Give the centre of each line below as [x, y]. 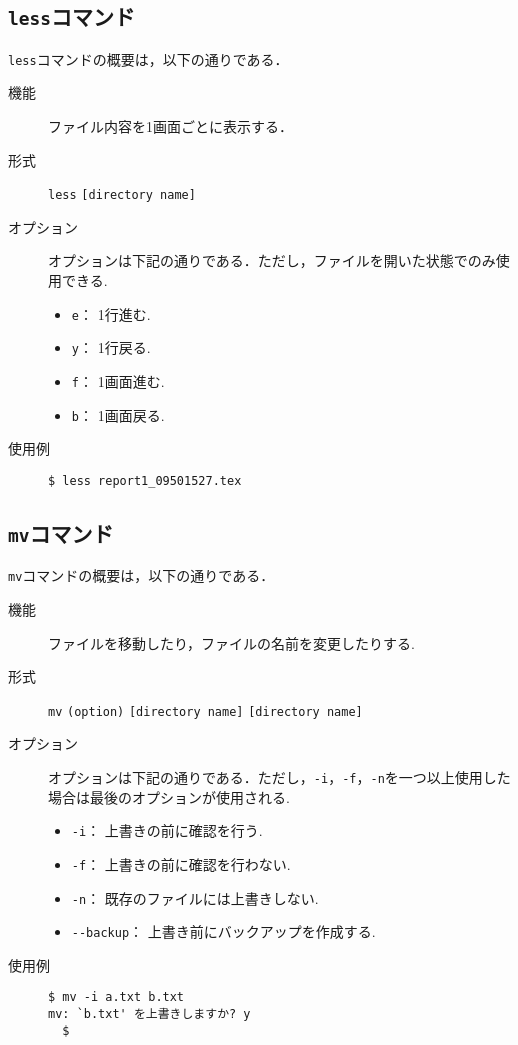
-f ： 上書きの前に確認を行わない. [181, 863]
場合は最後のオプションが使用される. [169, 796]
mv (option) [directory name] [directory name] [205, 711]
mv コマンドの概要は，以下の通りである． [141, 575]
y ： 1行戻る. [111, 347]
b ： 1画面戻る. [118, 414]
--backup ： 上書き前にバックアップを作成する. [223, 931]
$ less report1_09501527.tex [145, 480]
